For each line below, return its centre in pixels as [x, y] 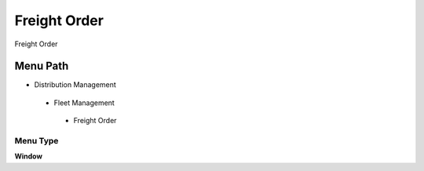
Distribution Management [75, 85]
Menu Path [42, 66]
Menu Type [37, 141]
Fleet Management [84, 103]
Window [29, 156]
